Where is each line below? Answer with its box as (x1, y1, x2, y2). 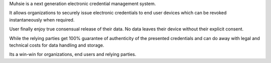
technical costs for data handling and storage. (9, 42, 105, 48)
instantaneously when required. (9, 16, 75, 22)
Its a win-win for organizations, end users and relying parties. (9, 51, 137, 57)
